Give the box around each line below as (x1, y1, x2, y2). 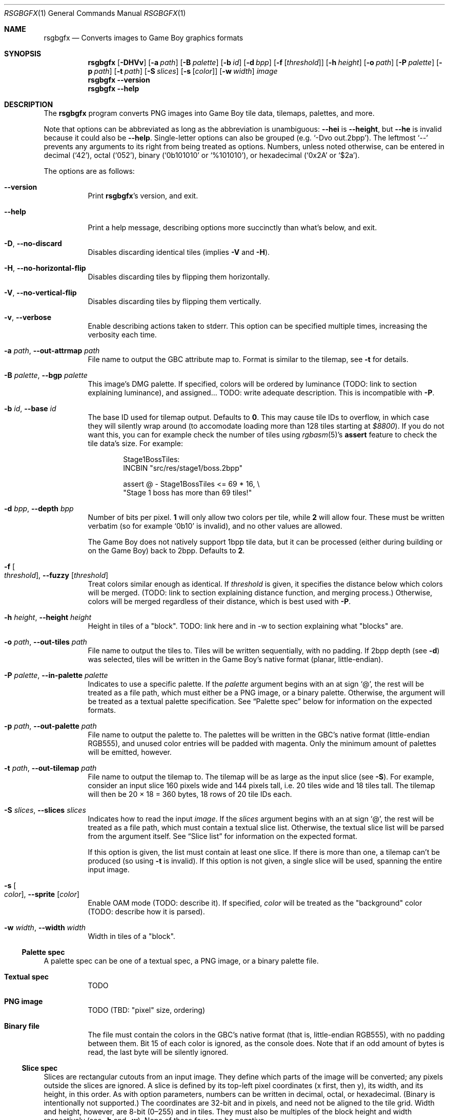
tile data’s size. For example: (88, 439, 183, 448)
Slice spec (22, 1064, 58, 1072)
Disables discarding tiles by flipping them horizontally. (88, 272, 270, 281)
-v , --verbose (4, 313, 52, 322)
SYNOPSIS (4, 49, 42, 58)
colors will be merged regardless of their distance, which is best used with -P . (88, 597, 351, 606)
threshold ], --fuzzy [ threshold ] (4, 571, 109, 579)
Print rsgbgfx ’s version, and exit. (88, 191, 198, 200)
